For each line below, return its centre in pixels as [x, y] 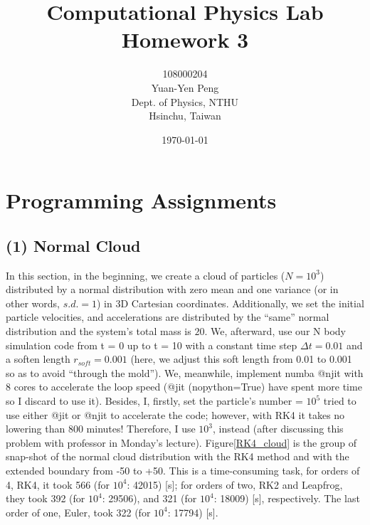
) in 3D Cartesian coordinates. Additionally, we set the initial [230, 303]
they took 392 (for [46, 498]
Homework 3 [185, 39]
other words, [33, 303]
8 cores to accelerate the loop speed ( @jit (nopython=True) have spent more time [184, 387]
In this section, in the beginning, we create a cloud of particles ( [146, 275]
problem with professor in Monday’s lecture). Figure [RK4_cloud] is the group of [181, 442]
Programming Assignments [141, 200]
